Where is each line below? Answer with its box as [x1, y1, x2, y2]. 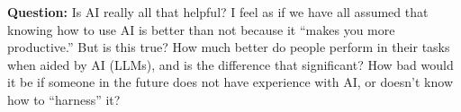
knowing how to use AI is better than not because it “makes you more [7, 20, 395, 39]
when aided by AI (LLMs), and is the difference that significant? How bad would [7, 55, 454, 73]
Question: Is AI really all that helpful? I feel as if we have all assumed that [7, 3, 429, 21]
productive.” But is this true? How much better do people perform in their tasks [7, 38, 450, 56]
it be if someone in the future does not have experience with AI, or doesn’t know [7, 73, 453, 91]
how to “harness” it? [7, 90, 121, 108]
